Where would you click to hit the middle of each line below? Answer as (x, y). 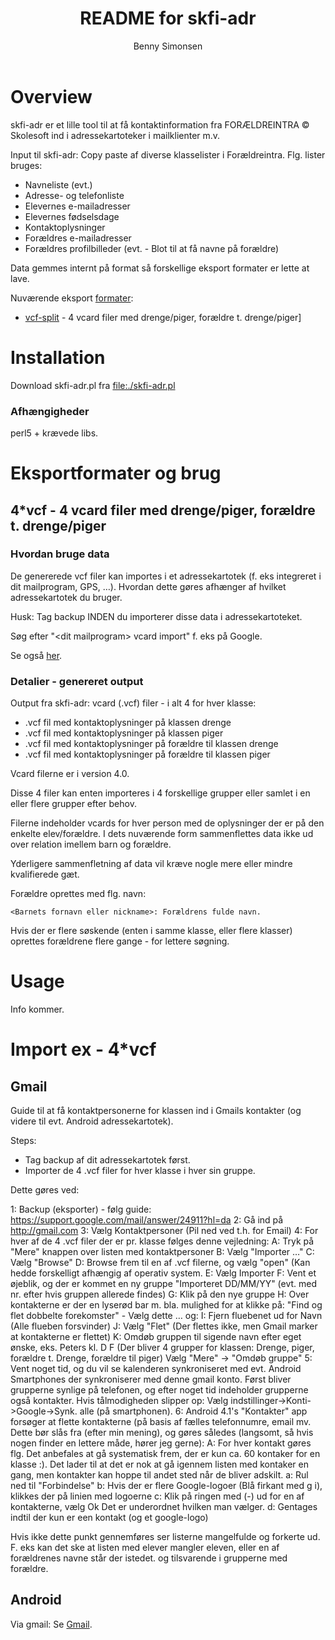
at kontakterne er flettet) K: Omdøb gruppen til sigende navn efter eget (156, 1337)
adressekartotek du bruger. (66, 597)
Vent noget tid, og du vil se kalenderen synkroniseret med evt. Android (156, 1369)
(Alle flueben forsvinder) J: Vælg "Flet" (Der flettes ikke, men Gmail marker (164, 1326)
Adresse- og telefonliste (74, 195)
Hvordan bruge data (60, 554)
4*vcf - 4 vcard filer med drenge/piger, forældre (163, 510)
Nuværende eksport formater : (72, 298)
